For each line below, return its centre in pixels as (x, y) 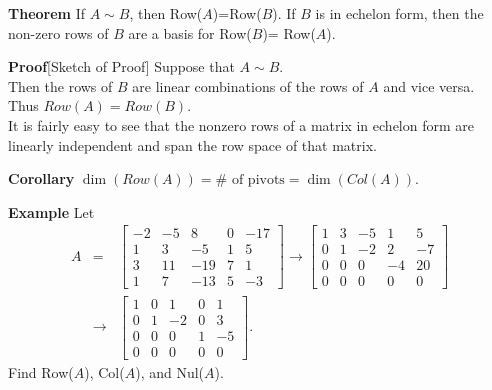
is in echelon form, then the (399, 13)
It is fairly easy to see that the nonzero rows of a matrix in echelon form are (241, 124)
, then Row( (166, 13)
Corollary (41, 178)
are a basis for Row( (190, 32)
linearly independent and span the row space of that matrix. (192, 144)
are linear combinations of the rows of (248, 85)
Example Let (51, 211)
